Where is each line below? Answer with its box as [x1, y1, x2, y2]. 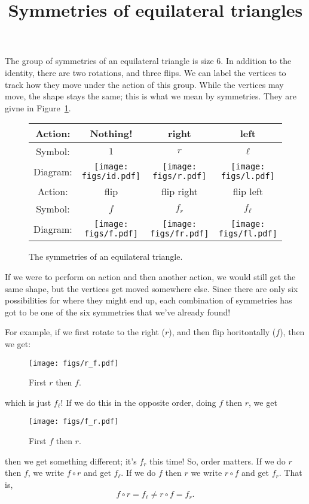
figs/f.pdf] [84, 229, 138, 239]
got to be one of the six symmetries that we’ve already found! [5, 305, 231, 318]
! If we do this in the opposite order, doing [60, 396, 216, 408]
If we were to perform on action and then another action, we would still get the [5, 270, 296, 283]
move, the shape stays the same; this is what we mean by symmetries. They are [5, 90, 296, 102]
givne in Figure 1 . [5, 101, 71, 114]
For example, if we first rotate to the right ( [5, 326, 165, 338]
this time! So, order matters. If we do [149, 454, 286, 467]
